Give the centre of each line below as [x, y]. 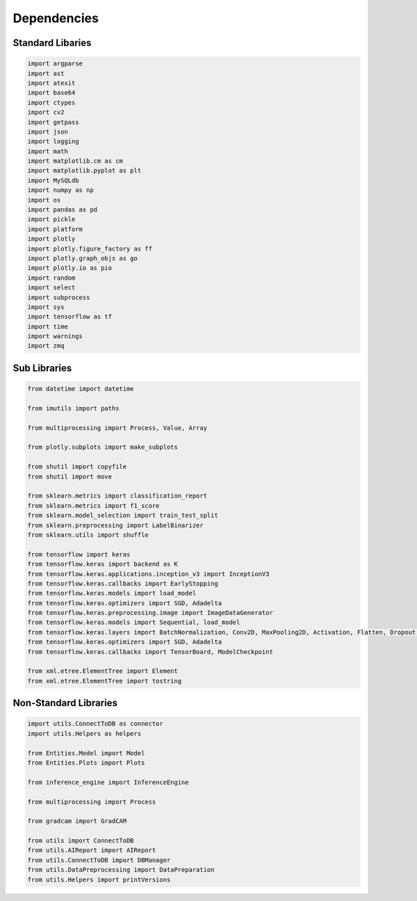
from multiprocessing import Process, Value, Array [117, 428]
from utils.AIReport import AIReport [92, 850]
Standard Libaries [52, 43]
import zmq [46, 346]
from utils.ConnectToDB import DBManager [99, 860]
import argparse [55, 64]
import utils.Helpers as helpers [84, 733]
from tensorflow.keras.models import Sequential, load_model [134, 622]
